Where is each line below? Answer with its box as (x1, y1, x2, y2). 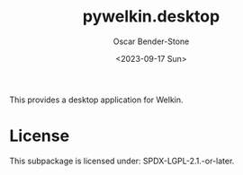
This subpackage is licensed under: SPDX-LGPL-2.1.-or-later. (9, 155, 235, 166)
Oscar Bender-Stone (112, 36, 190, 47)
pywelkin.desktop (82, 6, 220, 27)
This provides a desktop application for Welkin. (9, 94, 184, 105)
